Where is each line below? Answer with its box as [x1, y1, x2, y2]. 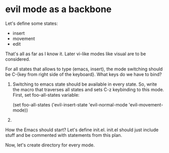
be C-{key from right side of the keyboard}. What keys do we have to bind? [5, 71, 162, 77]
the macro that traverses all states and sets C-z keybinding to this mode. [12, 86, 164, 92]
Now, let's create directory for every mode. [5, 142, 95, 148]
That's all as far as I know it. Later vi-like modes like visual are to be [5, 51, 146, 57]
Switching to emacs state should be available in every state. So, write [12, 81, 157, 87]
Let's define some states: [5, 20, 58, 26]
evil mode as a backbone [5, 4, 112, 15]
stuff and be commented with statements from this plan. [5, 132, 122, 138]
